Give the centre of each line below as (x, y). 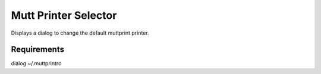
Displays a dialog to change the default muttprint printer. (80, 33)
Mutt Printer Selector (64, 15)
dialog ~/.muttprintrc (36, 63)
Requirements (38, 50)
